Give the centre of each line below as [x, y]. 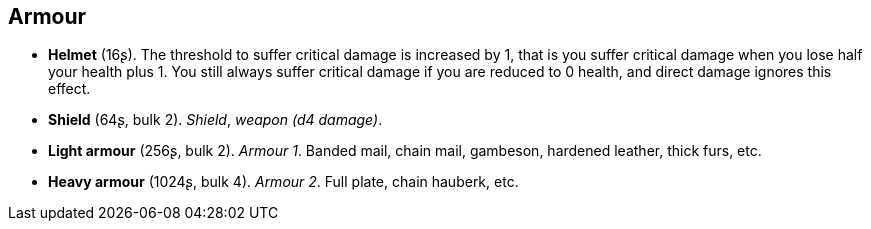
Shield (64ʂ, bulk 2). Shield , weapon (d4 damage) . [215, 120]
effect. [69, 89]
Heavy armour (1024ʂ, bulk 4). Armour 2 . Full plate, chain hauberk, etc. [283, 182]
